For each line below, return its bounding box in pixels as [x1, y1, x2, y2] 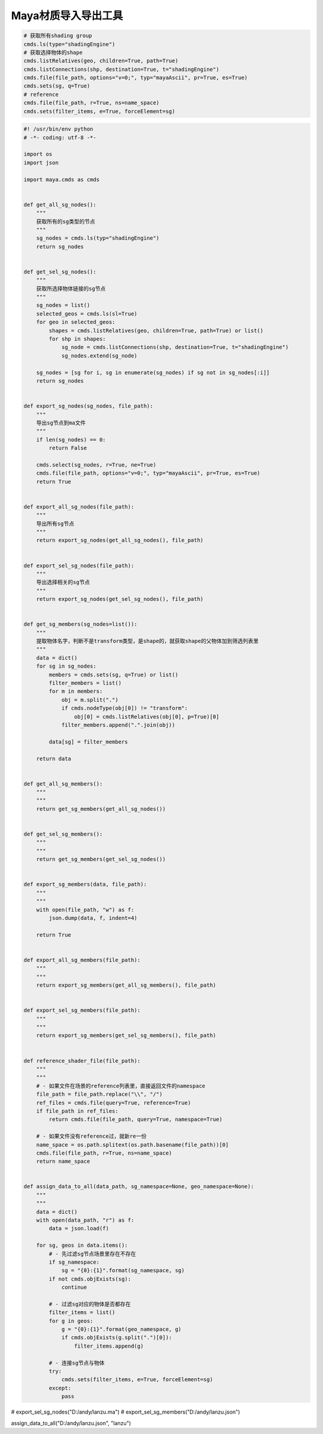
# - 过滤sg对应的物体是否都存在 [48, 1300, 131, 1307]
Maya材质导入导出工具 [11, 9, 123, 22]
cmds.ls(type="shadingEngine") [23, 41, 116, 47]
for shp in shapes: [48, 336, 106, 342]
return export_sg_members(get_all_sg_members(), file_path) [36, 982, 217, 989]
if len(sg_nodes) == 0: [36, 436, 106, 443]
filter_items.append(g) [74, 1342, 144, 1349]
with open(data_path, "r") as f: [36, 1217, 135, 1223]
